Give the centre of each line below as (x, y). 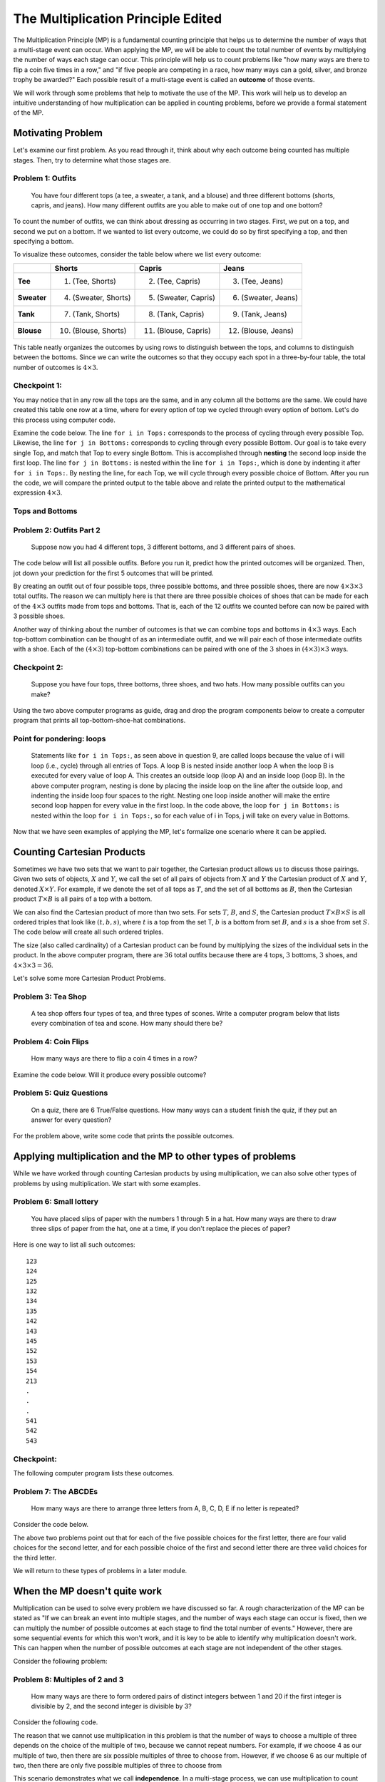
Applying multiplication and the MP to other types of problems (154, 1157)
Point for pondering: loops (60, 739)
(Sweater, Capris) (186, 297)
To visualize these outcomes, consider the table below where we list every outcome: (137, 254)
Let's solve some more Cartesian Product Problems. (90, 978)
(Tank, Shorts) (96, 314)
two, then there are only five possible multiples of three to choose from (118, 1766)
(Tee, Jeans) (262, 281)
